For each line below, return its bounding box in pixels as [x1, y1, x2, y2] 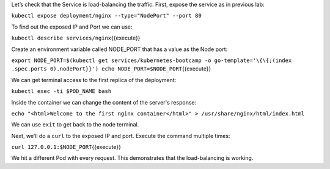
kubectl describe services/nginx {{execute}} [11, 34, 141, 42]
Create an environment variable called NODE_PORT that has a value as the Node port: [11, 46, 228, 53]
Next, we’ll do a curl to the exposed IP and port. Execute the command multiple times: [11, 132, 230, 139]
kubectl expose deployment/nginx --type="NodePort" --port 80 [11, 12, 202, 19]
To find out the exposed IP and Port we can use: [11, 23, 133, 30]
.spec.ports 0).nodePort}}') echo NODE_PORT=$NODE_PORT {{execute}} [11, 65, 211, 72]
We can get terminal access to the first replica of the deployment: [11, 76, 177, 83]
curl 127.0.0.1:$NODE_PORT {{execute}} [11, 143, 122, 151]
